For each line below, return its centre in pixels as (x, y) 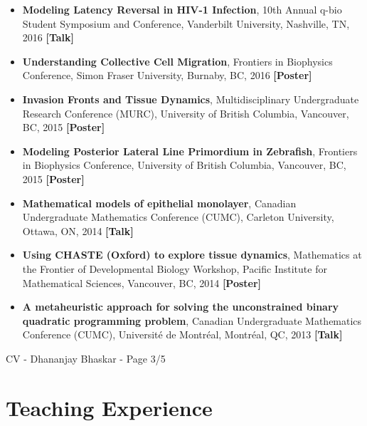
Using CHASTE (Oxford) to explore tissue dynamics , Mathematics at (192, 255)
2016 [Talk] (48, 37)
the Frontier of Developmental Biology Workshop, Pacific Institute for (175, 268)
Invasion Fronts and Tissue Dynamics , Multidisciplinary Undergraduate (191, 99)
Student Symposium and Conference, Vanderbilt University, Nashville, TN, (186, 23)
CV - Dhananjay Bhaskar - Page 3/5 (86, 358)
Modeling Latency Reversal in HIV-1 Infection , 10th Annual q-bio (182, 9)
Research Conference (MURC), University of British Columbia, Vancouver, (186, 113)
